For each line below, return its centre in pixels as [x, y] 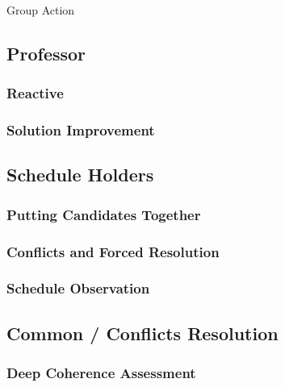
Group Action [41, 10]
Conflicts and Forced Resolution [113, 251]
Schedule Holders [80, 175]
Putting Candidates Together [104, 214]
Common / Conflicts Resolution [142, 333]
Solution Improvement [81, 130]
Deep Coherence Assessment [101, 373]
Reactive [35, 93]
